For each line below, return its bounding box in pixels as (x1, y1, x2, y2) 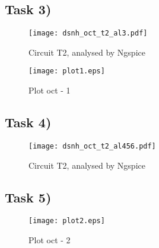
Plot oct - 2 (28, 234, 71, 246)
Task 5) (5, 188, 52, 206)
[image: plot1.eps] (28, 67, 105, 76)
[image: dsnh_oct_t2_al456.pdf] (28, 141, 156, 150)
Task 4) (5, 113, 52, 131)
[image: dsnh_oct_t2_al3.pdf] (28, 29, 148, 38)
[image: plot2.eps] (28, 217, 105, 226)
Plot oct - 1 (28, 84, 71, 96)
